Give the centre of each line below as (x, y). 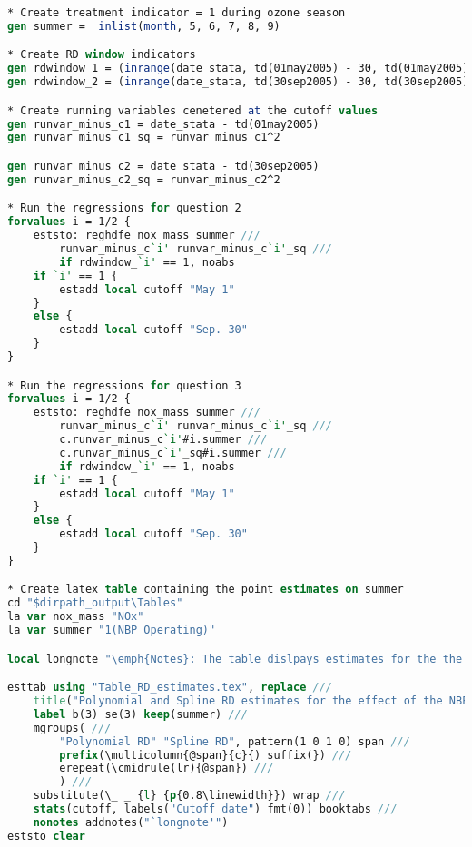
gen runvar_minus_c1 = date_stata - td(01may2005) (163, 124)
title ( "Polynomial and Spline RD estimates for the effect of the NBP (251, 701)
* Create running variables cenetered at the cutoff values (193, 110)
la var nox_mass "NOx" (76, 617)
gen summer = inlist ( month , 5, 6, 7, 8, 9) (144, 26)
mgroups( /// (72, 728)
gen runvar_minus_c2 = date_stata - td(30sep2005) (163, 166)
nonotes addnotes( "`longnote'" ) (131, 822)
